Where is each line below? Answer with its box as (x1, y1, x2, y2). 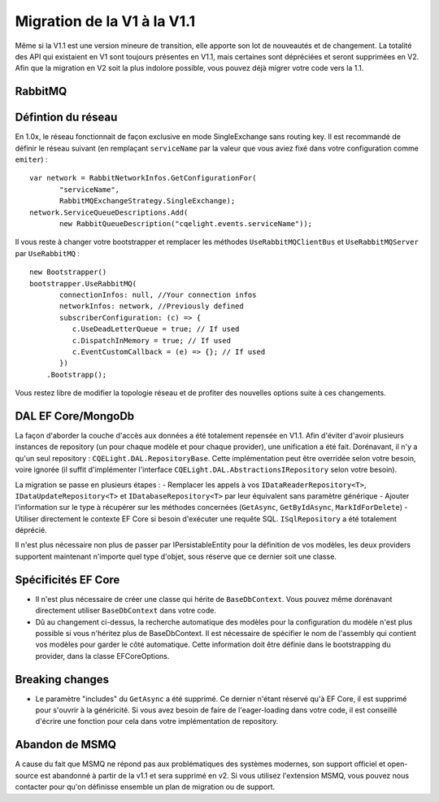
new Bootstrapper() (29, 268, 107, 277)
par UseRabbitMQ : (15, 248, 80, 258)
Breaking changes (15, 672, 110, 686)
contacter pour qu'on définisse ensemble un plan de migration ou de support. (15, 782, 276, 792)
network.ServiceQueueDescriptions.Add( (29, 207, 189, 217)
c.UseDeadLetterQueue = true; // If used (72, 325, 240, 333)
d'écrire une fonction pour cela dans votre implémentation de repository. (35, 717, 279, 726)
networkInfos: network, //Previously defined (59, 302, 244, 311)
